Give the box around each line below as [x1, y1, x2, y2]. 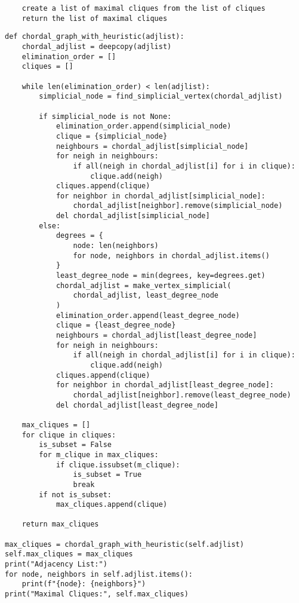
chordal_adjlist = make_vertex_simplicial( [56, 281, 232, 290]
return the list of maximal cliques [21, 14, 168, 23]
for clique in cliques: [21, 430, 116, 439]
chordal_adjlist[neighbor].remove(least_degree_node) [73, 390, 291, 399]
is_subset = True [73, 470, 142, 479]
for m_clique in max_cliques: [39, 450, 159, 459]
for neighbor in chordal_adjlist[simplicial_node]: [56, 191, 266, 200]
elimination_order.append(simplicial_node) [56, 122, 232, 131]
